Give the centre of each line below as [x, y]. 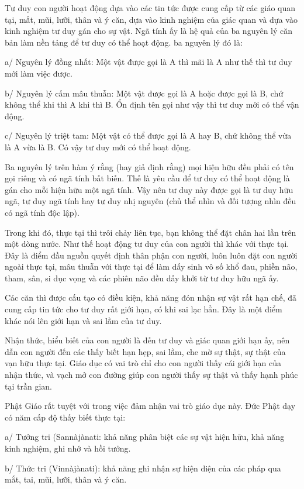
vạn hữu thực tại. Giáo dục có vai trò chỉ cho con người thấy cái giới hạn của [143, 363]
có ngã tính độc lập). [42, 212]
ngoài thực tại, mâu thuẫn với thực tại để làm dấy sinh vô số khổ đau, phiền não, [151, 266]
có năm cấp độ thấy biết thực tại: [65, 417]
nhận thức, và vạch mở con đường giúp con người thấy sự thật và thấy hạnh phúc [151, 375]
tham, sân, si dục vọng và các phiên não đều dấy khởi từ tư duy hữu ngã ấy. [142, 278]
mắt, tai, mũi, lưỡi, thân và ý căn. [66, 479]
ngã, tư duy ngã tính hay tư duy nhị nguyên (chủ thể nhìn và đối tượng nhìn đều [151, 201]
